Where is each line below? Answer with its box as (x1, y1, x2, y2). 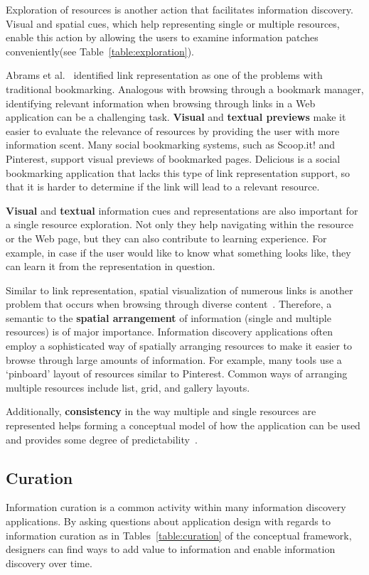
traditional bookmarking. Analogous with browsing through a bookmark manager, (6, 81, 364, 96)
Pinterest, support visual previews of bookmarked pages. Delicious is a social (6, 151, 341, 166)
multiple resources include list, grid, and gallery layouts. (6, 380, 250, 394)
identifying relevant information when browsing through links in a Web (6, 95, 316, 110)
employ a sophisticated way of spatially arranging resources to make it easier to (6, 338, 353, 353)
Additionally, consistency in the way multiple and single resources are (6, 404, 316, 419)
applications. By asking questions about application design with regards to (6, 514, 331, 529)
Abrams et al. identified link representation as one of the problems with (6, 68, 323, 82)
